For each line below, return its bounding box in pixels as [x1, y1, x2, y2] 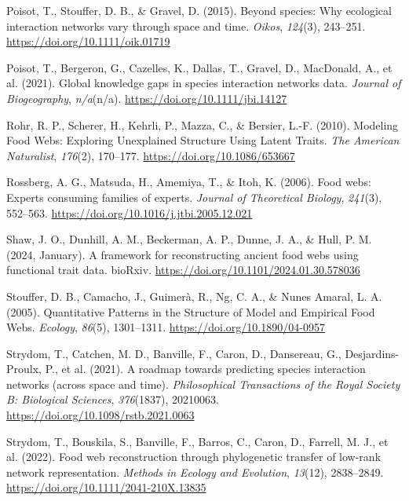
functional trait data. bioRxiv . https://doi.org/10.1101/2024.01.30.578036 [6, 261, 360, 278]
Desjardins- [345, 345, 400, 361]
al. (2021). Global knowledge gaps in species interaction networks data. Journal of [6, 75, 401, 91]
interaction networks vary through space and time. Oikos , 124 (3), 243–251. [6, 17, 366, 34]
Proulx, [6, 360, 42, 377]
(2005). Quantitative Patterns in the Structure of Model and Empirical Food [6, 303, 375, 320]
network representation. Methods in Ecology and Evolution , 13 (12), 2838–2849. [6, 463, 384, 480]
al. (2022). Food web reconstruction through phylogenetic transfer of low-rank [6, 448, 382, 465]
